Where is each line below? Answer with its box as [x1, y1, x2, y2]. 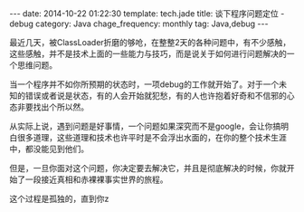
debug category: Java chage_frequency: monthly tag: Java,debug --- [9, 18, 269, 29]
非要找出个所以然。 [16, 101, 89, 112]
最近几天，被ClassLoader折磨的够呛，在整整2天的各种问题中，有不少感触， [9, 37, 291, 47]
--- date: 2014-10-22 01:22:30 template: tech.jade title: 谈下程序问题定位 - [9, 8, 285, 19]
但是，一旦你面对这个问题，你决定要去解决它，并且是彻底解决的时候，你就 [9, 163, 287, 173]
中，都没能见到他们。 [9, 143, 89, 154]
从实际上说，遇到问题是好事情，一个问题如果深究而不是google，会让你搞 [9, 120, 281, 131]
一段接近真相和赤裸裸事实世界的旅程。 [24, 174, 168, 185]
